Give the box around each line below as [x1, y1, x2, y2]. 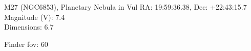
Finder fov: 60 [4, 38, 48, 49]
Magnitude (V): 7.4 [4, 11, 65, 22]
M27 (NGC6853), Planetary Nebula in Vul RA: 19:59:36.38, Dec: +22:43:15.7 [4, 2, 247, 12]
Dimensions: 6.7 [4, 21, 54, 32]
